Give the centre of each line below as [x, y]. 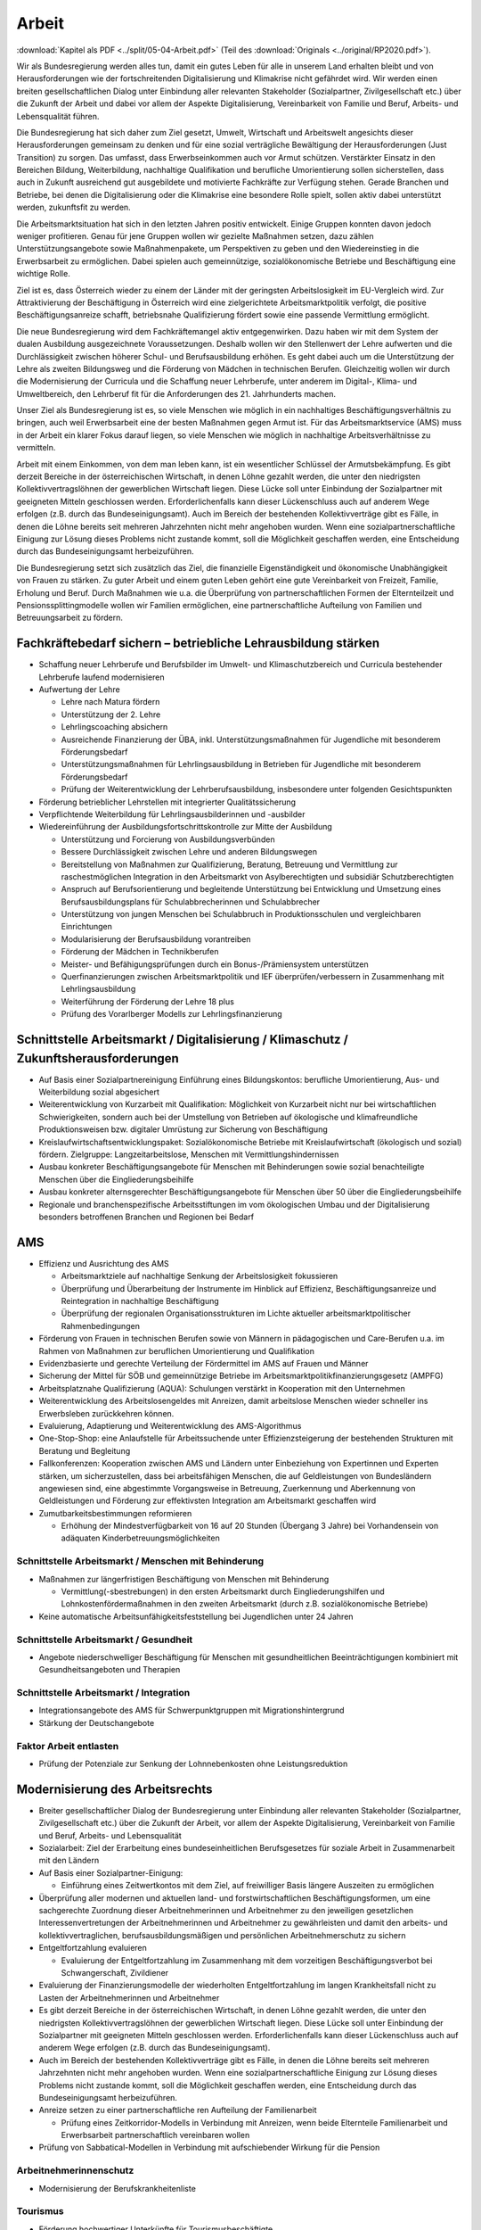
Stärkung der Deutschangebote [97, 1722]
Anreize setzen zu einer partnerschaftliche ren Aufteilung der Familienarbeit [178, 2110]
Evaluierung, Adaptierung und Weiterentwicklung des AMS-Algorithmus [170, 1425]
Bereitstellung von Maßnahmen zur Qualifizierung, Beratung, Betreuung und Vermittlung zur [229, 864]
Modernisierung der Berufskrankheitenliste [117, 2188]
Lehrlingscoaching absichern [114, 727]
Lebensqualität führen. [58, 116]
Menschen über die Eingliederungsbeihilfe [116, 1179]
